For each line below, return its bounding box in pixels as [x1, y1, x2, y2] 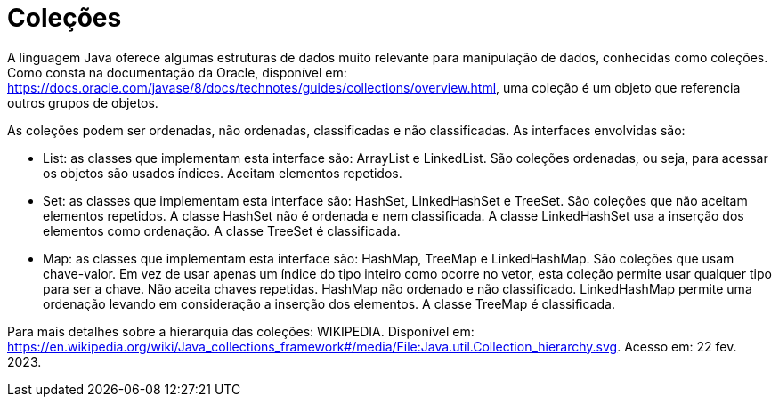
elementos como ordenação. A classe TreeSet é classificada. [43, 222, 401, 238]
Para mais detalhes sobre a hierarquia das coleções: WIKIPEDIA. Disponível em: [7, 323, 475, 339]
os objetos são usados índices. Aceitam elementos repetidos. [43, 165, 402, 181]
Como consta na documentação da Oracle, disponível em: [7, 64, 347, 80]
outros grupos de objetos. [7, 94, 158, 110]
